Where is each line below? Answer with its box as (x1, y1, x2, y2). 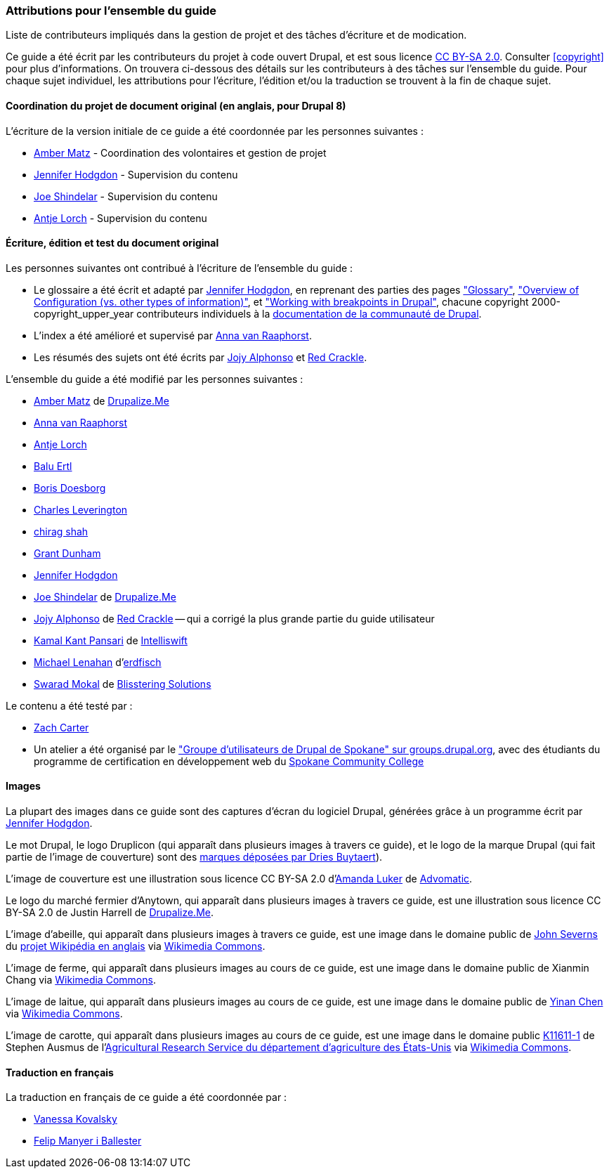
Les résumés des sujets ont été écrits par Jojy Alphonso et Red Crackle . (34, 351, 367, 363)
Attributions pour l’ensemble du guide (6, 4, 216, 18)
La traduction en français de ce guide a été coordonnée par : (6, 1091, 287, 1104)
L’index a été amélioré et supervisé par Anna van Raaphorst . (34, 329, 312, 341)
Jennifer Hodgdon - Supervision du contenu (34, 168, 238, 181)
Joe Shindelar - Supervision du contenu (34, 190, 218, 202)
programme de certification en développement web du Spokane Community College (34, 755, 424, 767)
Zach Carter (34, 721, 89, 733)
